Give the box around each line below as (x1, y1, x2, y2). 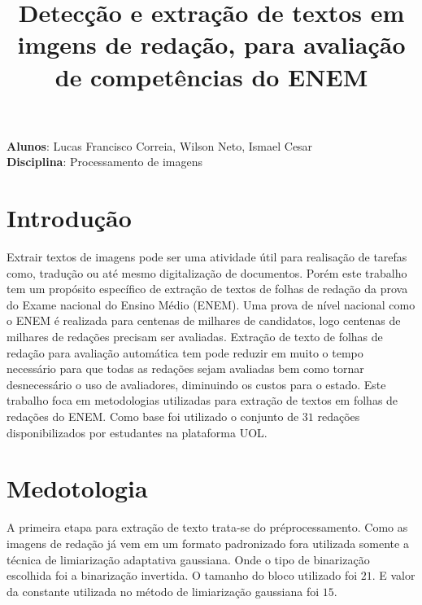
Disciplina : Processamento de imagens (7, 153, 202, 170)
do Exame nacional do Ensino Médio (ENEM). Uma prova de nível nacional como (7, 296, 415, 313)
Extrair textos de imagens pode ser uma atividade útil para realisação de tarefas (7, 248, 407, 265)
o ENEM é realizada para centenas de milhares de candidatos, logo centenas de (7, 312, 401, 329)
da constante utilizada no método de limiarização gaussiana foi (7, 582, 320, 599)
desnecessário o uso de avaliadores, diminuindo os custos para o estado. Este (7, 375, 386, 392)
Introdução (7, 201, 132, 235)
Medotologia (7, 471, 148, 505)
